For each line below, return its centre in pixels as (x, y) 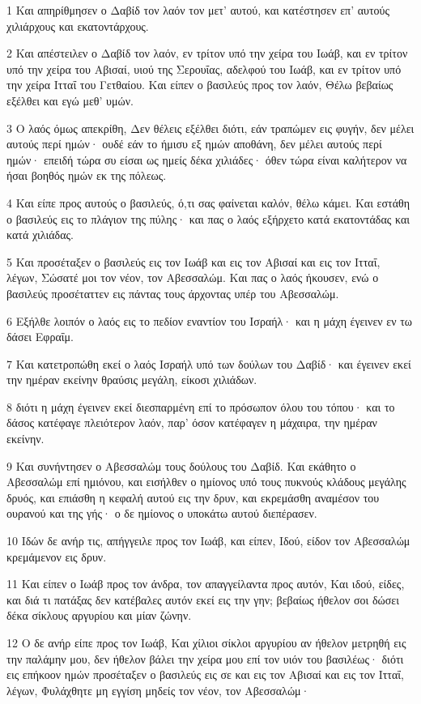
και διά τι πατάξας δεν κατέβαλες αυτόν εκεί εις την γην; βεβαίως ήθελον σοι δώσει (203, 599)
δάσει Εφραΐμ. (40, 337)
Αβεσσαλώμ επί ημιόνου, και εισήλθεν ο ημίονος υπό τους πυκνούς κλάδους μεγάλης (206, 482)
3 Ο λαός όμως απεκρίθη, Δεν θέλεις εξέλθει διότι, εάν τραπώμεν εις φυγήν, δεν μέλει (210, 128)
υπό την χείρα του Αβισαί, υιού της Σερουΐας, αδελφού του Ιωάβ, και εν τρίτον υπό (204, 68)
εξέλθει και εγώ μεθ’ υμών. (70, 100)
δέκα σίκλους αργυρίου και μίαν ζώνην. (99, 615)
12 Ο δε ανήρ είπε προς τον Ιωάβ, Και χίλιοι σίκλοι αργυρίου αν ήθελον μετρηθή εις (206, 642)
